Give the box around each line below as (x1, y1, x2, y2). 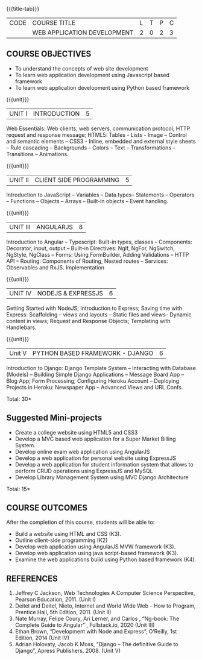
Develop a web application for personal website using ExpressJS (14, 454, 177, 462)
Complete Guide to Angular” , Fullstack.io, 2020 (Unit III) (14, 621, 155, 629)
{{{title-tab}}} (6, 5, 40, 12)
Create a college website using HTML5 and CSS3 (14, 429, 138, 436)
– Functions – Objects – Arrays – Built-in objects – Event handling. (6, 197, 169, 204)
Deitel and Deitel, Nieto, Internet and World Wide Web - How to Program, (14, 602, 196, 609)
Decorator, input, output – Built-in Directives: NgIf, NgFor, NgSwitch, (6, 244, 175, 252)
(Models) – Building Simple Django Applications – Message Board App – (6, 371, 185, 378)
